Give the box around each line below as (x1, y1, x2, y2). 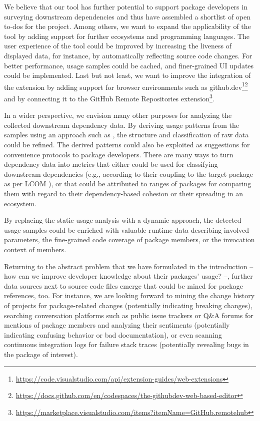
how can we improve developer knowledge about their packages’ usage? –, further (4, 271, 253, 281)
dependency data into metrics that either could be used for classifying (4, 159, 218, 169)
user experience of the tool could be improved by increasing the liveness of (4, 40, 232, 51)
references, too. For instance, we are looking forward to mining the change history (4, 290, 255, 301)
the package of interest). (4, 349, 78, 359)
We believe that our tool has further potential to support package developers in (4, 1, 247, 11)
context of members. (4, 244, 66, 254)
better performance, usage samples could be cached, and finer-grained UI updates (4, 60, 254, 70)
